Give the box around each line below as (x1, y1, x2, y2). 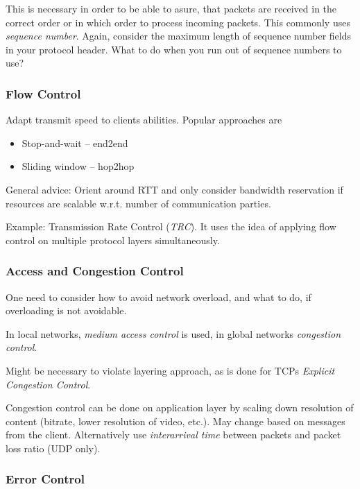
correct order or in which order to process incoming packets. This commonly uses (6, 15, 350, 29)
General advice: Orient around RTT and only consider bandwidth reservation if (6, 182, 343, 196)
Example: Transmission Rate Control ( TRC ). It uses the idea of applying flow (6, 219, 336, 234)
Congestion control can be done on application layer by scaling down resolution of (6, 400, 354, 415)
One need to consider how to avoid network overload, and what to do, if (6, 289, 311, 304)
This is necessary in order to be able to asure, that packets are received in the (6, 1, 337, 15)
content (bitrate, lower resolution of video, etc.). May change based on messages (6, 413, 345, 428)
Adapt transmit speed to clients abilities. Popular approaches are (6, 112, 282, 127)
